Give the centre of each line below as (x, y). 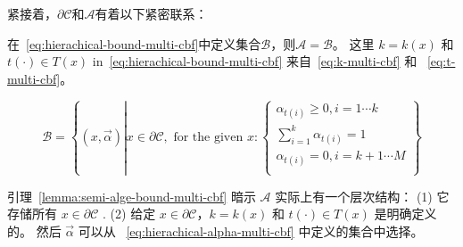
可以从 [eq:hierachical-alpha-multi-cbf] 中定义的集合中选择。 (251, 231)
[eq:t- (441, 61)
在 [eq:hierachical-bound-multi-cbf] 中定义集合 (134, 43)
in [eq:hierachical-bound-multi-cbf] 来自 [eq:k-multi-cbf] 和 (255, 61)
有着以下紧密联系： (151, 13)
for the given (208, 138)
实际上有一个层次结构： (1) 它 (362, 196)
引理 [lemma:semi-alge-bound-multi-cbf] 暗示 (132, 196)
